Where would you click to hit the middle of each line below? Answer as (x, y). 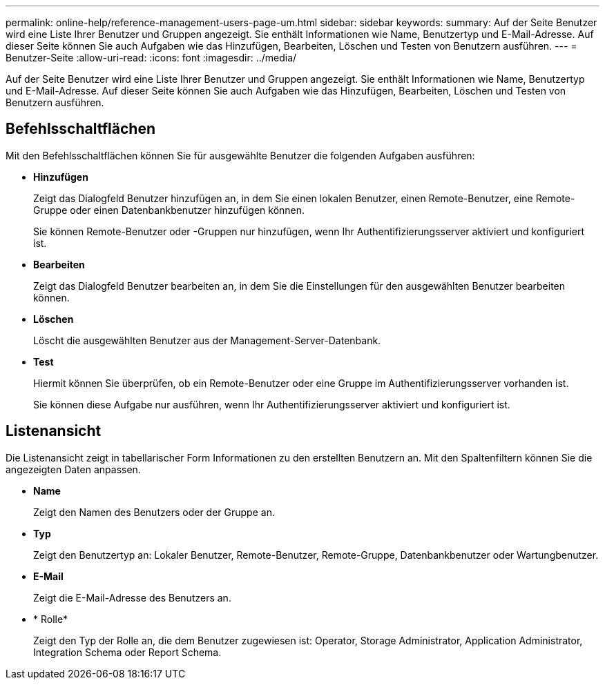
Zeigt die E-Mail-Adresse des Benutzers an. (132, 597)
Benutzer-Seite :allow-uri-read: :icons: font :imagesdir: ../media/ (151, 58)
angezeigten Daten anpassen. (73, 469)
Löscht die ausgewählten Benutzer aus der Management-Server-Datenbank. (207, 340)
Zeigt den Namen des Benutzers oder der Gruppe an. (154, 512)
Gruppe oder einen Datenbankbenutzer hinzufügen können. (169, 210)
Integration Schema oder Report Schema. (127, 652)
